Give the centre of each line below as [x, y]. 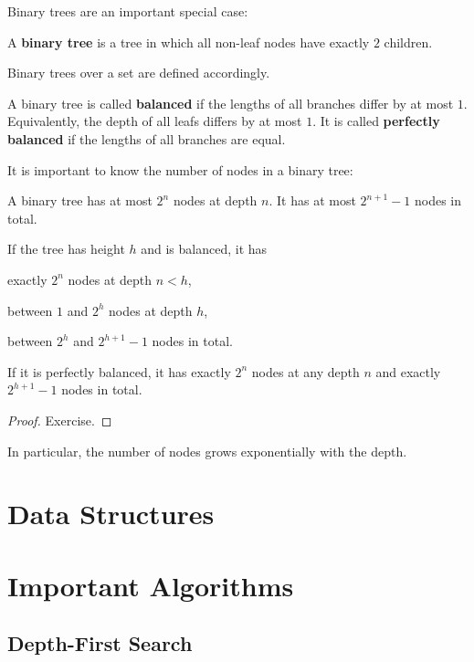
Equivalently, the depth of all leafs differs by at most [155, 121]
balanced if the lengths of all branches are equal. [147, 138]
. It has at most [312, 200]
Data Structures [111, 514]
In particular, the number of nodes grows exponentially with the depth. [207, 451]
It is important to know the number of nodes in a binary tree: [180, 169]
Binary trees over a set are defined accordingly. [139, 73]
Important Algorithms [151, 585]
